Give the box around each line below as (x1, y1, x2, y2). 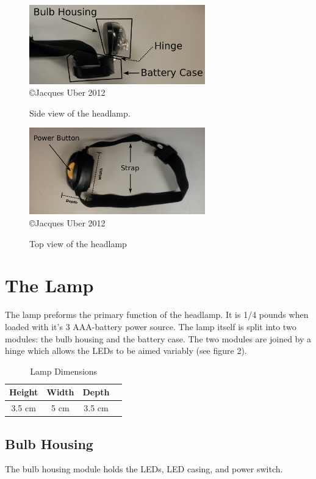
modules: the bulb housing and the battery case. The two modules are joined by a (5, 332, 312, 345)
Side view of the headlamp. (29, 106, 131, 119)
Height (9, 386, 38, 398)
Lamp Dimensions (30, 364, 98, 377)
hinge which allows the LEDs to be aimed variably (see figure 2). (5, 344, 247, 357)
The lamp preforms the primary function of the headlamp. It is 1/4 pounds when (5, 308, 309, 321)
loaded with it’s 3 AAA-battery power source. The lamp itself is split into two (5, 320, 296, 333)
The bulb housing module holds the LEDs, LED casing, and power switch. (5, 463, 283, 475)
